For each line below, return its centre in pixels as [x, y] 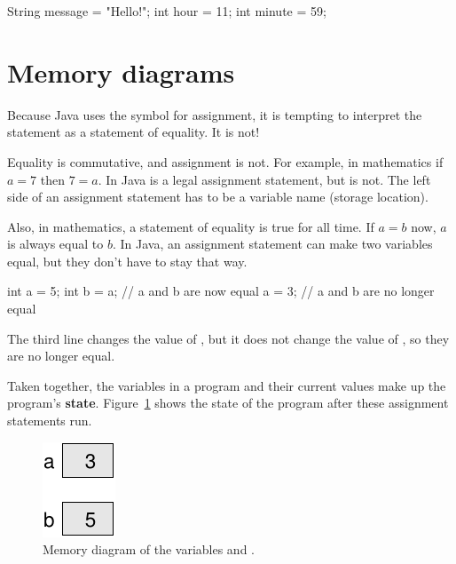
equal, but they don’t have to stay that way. [127, 261]
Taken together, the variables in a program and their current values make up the [227, 385]
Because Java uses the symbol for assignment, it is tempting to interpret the [215, 114]
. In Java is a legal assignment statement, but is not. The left [264, 179]
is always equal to [55, 244]
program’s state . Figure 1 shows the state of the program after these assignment [228, 403]
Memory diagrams [121, 71]
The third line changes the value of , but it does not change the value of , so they [228, 338]
